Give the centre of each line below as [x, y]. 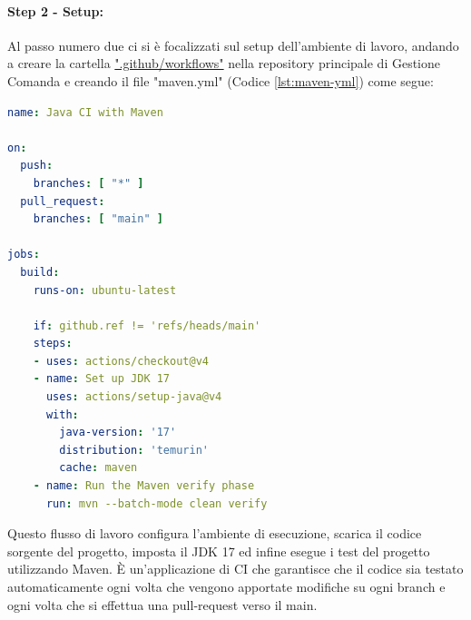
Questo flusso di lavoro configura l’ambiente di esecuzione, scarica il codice [215, 533]
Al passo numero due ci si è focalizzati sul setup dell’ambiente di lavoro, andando [233, 45]
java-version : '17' [118, 433]
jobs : [24, 255]
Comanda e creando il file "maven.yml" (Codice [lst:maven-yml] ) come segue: [221, 80]
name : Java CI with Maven [85, 112]
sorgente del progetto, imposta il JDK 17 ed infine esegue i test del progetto [219, 551]
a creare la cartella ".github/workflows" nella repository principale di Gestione [224, 63]
